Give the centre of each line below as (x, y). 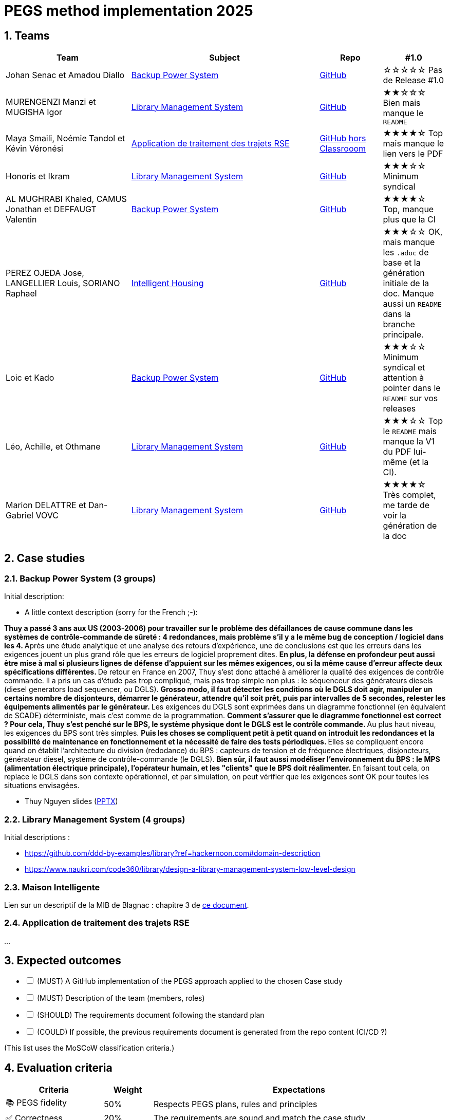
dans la (397, 314)
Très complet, (409, 495)
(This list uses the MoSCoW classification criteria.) (89, 1048)
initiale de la (406, 283)
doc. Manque (408, 294)
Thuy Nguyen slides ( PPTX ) (71, 801)
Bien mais (402, 103)
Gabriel (20, 516)
